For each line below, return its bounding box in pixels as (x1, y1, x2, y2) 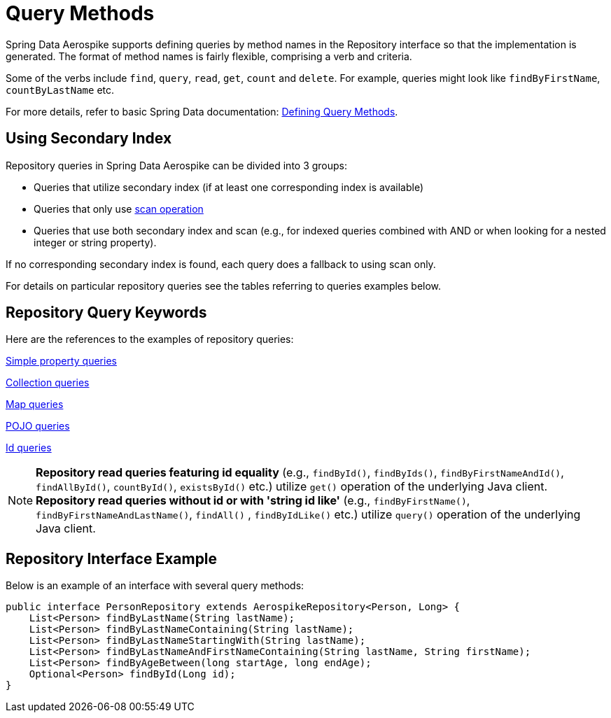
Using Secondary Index (6, 129, 172, 148)
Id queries (6, 442, 52, 454)
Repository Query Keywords (6, 304, 207, 322)
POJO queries (6, 420, 70, 432)
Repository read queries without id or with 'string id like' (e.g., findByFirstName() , (36, 493, 470, 508)
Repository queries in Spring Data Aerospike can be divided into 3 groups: (6, 159, 348, 171)
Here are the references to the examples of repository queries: (6, 333, 294, 346)
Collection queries (6, 376, 90, 389)
